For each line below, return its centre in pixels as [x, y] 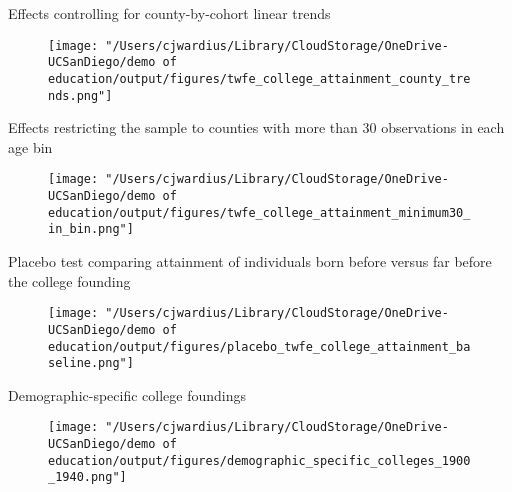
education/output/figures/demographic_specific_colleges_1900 [259, 460]
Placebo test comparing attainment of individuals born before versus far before [250, 261]
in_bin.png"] [91, 229]
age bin [30, 146]
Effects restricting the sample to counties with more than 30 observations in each [256, 127]
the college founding [69, 280]
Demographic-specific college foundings [127, 394]
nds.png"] [80, 95]
